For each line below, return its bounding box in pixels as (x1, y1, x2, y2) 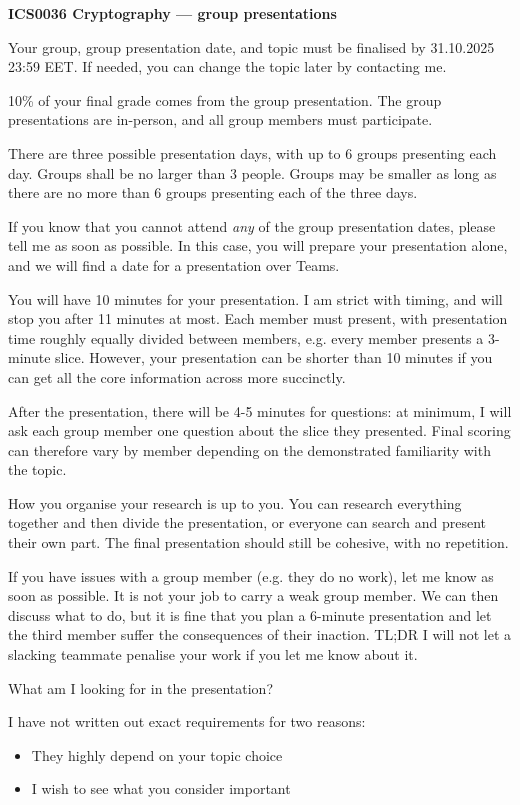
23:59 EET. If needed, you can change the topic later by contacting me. (8, 56, 447, 77)
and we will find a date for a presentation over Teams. (8, 254, 340, 275)
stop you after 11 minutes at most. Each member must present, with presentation (8, 308, 508, 329)
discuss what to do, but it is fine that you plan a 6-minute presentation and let (8, 604, 492, 625)
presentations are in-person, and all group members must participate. (8, 109, 433, 130)
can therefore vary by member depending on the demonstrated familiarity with (8, 439, 491, 460)
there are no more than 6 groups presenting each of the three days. (8, 182, 418, 203)
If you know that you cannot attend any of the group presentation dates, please (8, 215, 496, 236)
